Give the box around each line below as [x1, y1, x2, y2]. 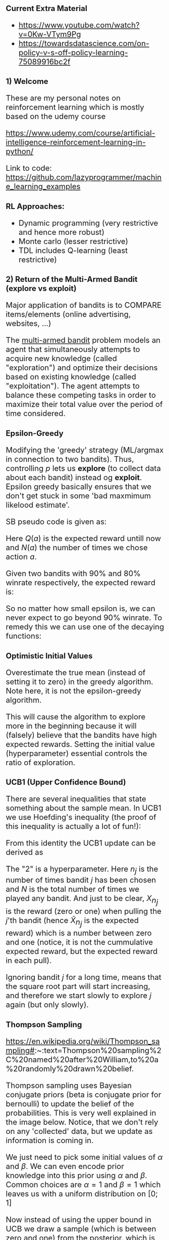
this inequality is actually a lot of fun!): [6, 821, 141, 831]
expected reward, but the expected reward [6, 947, 158, 957]
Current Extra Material [6, 3, 88, 13]
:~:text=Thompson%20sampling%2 [34, 1046, 162, 1055]
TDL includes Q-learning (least [18, 245, 128, 255]
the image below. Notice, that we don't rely [6, 1117, 158, 1127]
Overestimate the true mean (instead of [6, 667, 146, 677]
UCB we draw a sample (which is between [6, 1224, 156, 1233]
